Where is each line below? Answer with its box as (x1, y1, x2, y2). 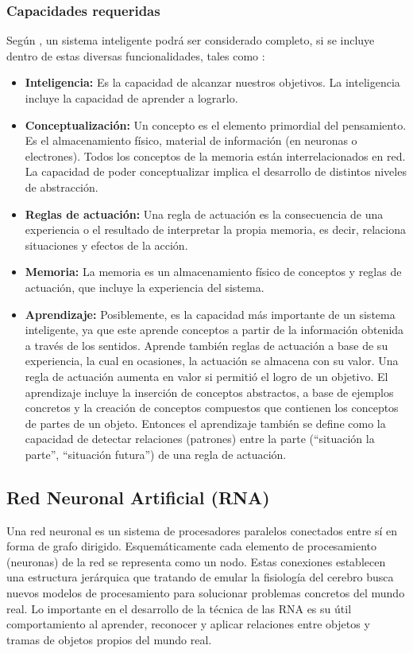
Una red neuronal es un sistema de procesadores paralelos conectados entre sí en (6, 522, 397, 538)
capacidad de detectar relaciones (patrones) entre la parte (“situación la (25, 430, 375, 447)
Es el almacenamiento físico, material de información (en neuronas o (25, 132, 357, 149)
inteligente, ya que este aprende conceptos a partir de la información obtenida (25, 321, 404, 338)
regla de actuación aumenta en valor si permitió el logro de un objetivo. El (25, 367, 388, 384)
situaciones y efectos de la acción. (25, 236, 188, 253)
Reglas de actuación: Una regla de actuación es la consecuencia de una (25, 205, 384, 222)
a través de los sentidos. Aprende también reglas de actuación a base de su (25, 336, 388, 353)
